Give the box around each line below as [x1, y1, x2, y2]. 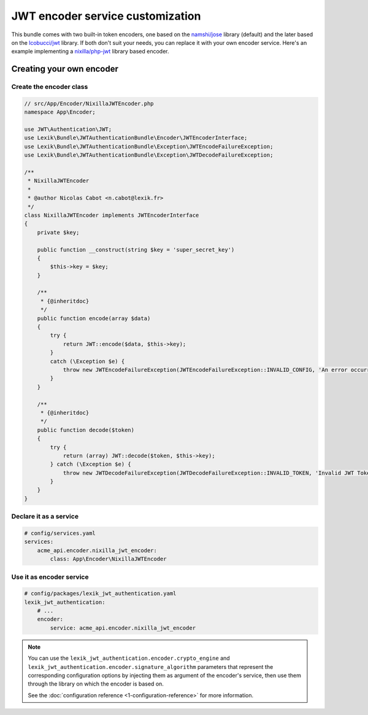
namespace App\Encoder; [24, 109, 96, 116]
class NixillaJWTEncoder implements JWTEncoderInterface [24, 212, 199, 218]
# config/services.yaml [24, 530, 96, 536]
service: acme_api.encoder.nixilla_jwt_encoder [50, 624, 196, 632]
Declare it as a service [11, 512, 79, 521]
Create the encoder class [11, 83, 88, 91]
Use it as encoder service [11, 573, 89, 581]
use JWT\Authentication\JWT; [24, 126, 112, 133]
